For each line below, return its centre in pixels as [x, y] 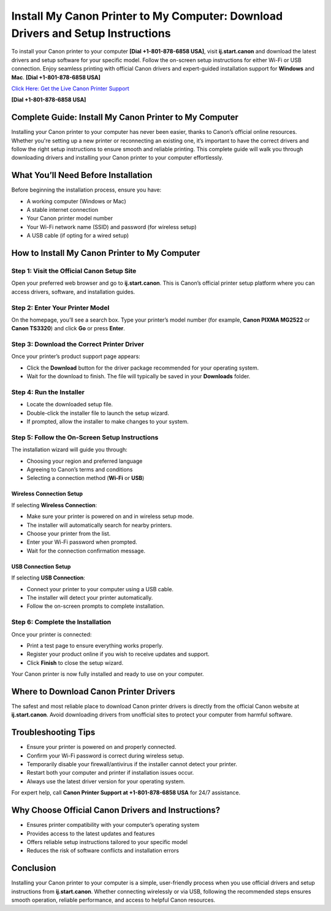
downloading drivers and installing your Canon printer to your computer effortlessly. [117, 158]
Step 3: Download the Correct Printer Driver [78, 344]
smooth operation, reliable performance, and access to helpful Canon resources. [113, 900]
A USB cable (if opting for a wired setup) [78, 236]
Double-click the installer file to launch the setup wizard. [98, 413]
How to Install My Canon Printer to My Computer [106, 253]
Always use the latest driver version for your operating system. [106, 781]
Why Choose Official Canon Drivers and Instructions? [116, 810]
